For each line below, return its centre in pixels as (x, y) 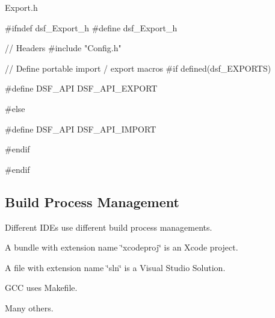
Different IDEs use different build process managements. (109, 227)
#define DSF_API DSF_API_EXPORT (81, 88)
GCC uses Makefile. (41, 288)
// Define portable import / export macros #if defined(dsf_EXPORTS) (138, 68)
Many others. (29, 307)
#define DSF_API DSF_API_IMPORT (81, 129)
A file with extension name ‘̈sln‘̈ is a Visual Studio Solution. (115, 267)
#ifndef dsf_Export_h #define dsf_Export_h (91, 27)
